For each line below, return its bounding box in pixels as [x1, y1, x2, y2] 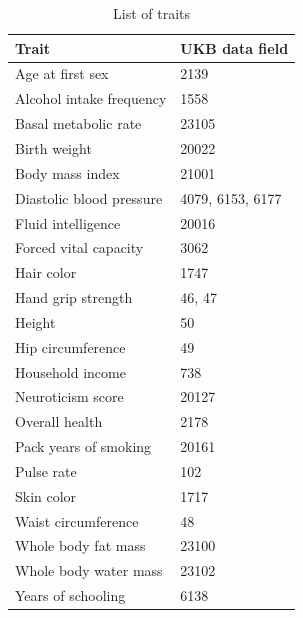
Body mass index [15, 162, 120, 183]
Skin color [15, 485, 77, 506]
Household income [15, 361, 126, 382]
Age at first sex [15, 63, 109, 84]
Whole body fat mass [15, 535, 146, 556]
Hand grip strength [15, 287, 133, 308]
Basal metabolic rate [15, 113, 142, 134]
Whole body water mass [15, 560, 163, 581]
